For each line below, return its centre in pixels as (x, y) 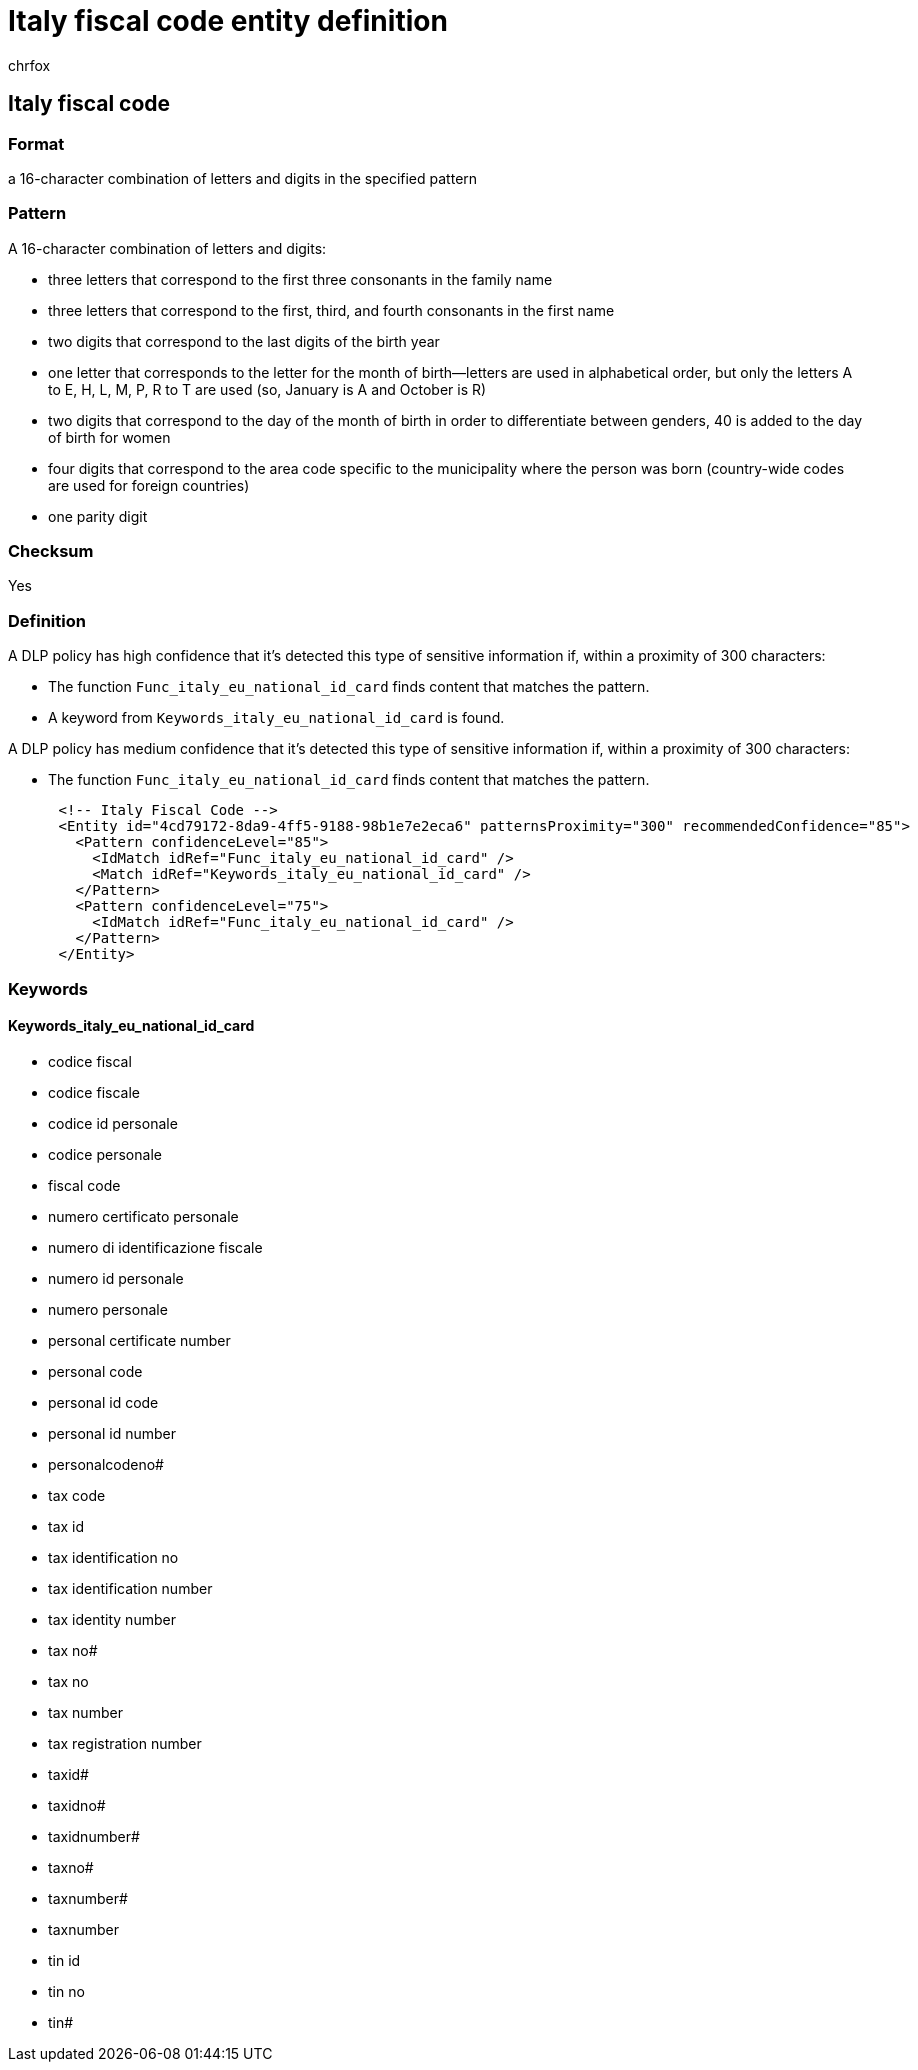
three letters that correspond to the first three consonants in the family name (300, 279)
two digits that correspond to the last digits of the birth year (244, 341)
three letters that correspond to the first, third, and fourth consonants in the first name (331, 310)
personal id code (103, 1402)
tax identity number (112, 1619)
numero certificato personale (143, 1216)
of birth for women (109, 437)
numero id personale (116, 1278)
